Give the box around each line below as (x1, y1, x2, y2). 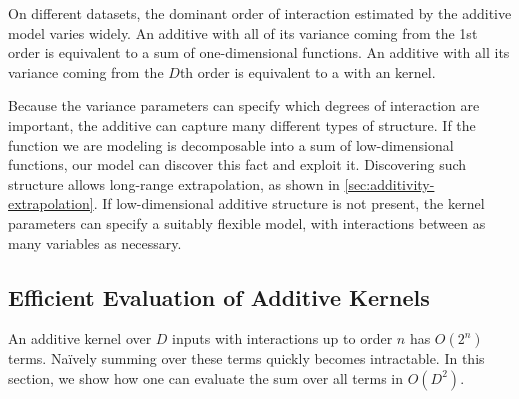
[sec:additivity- (344, 173, 435, 194)
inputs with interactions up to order (172, 328, 393, 349)
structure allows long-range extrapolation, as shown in (8, 173, 340, 194)
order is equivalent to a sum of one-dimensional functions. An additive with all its (8, 42, 510, 63)
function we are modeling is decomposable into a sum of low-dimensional (8, 134, 454, 155)
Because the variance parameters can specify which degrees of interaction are (8, 95, 480, 116)
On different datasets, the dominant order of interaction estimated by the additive (8, 3, 512, 23)
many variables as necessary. (8, 232, 182, 253)
